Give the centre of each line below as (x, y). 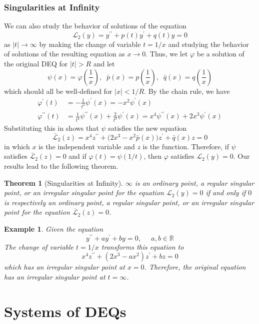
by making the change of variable (90, 44)
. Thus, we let (167, 54)
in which (17, 146)
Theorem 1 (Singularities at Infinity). (63, 182)
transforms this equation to (142, 246)
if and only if (226, 192)
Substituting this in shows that (51, 128)
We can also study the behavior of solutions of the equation (95, 26)
